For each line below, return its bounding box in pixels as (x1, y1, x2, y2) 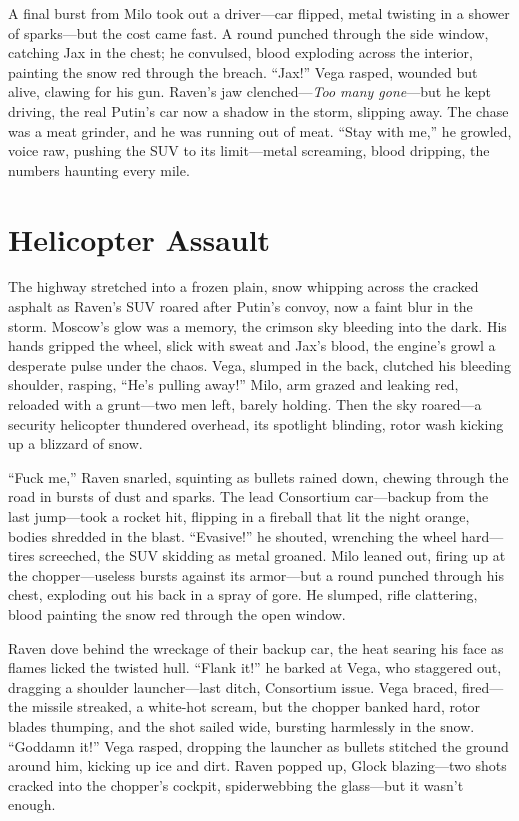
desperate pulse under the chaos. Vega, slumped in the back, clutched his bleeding (8, 354, 511, 375)
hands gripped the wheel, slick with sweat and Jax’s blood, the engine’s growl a (8, 335, 496, 356)
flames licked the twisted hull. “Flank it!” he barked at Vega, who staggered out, (8, 657, 502, 678)
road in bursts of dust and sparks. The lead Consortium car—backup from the (8, 486, 489, 507)
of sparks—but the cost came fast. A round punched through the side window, (8, 22, 489, 43)
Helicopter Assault (8, 218, 271, 259)
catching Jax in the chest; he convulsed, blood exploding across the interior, (8, 42, 473, 63)
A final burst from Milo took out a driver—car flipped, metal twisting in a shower (8, 3, 510, 23)
